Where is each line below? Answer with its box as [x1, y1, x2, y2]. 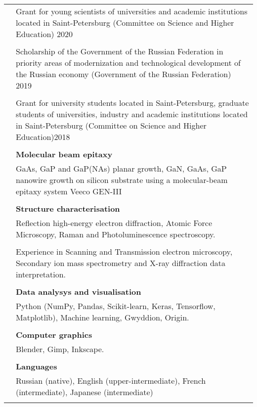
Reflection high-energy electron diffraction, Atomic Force [16, 217, 213, 228]
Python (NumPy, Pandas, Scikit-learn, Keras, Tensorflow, [16, 300, 215, 312]
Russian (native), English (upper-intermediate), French [16, 375, 206, 386]
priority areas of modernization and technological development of [16, 57, 241, 68]
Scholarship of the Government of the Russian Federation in [16, 45, 223, 57]
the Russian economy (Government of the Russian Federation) [16, 68, 231, 80]
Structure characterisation [16, 203, 120, 214]
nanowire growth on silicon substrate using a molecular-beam [16, 174, 228, 185]
